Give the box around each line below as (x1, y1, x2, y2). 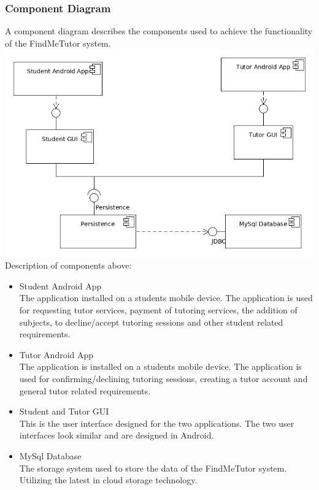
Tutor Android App (19, 348, 94, 361)
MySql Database (19, 450, 82, 462)
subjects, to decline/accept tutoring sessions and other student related (19, 315, 283, 328)
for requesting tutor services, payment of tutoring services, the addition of (19, 304, 298, 316)
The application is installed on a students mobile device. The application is (19, 360, 302, 373)
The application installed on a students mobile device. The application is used (19, 291, 313, 304)
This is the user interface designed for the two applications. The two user (19, 416, 294, 429)
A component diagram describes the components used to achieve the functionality (5, 25, 313, 37)
